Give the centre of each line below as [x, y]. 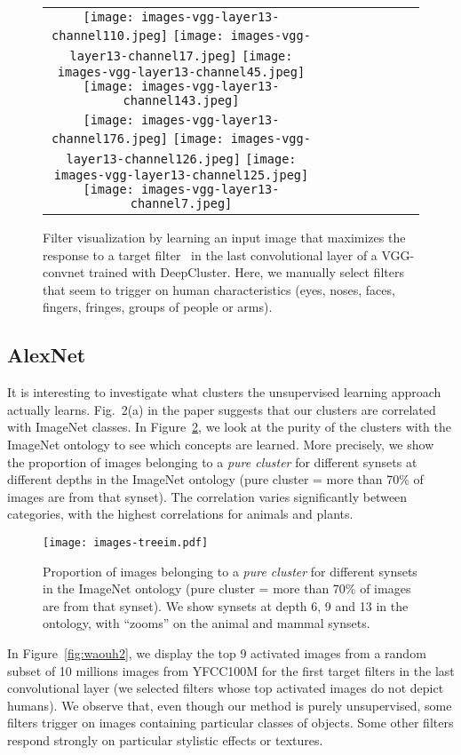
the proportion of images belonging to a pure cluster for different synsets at [212, 461]
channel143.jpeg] [181, 100]
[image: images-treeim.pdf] [126, 542]
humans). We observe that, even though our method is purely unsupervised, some [230, 705]
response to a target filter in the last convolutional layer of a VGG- [229, 254]
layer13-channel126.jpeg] [153, 159]
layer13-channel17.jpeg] [153, 56]
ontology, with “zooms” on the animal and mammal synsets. [207, 623]
